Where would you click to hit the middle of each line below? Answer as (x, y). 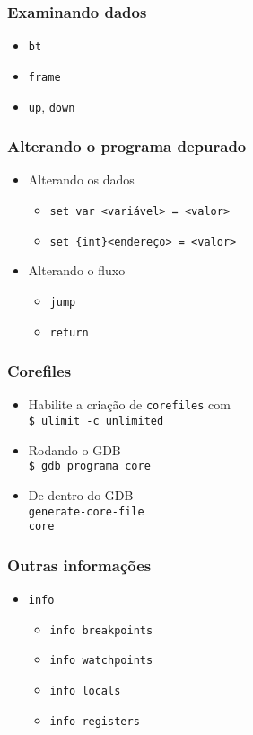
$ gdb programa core (89, 466)
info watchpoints (101, 661)
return (69, 332)
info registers (95, 721)
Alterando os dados (81, 179)
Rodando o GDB (74, 449)
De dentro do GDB (81, 495)
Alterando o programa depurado (127, 146)
